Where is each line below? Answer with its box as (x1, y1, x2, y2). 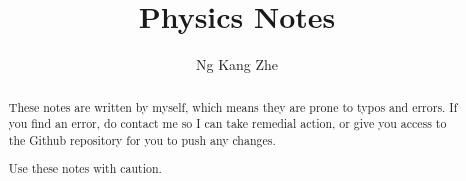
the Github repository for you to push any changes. (8, 131, 276, 148)
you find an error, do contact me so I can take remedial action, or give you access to (8, 115, 447, 132)
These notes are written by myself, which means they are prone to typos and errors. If (8, 98, 458, 115)
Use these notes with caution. (8, 160, 162, 177)
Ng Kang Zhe (195, 54, 279, 75)
